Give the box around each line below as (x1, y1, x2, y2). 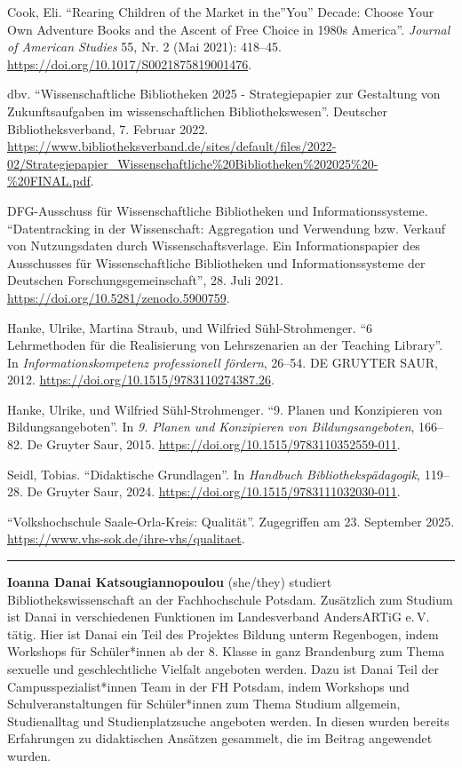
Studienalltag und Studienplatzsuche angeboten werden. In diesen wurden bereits (7, 711, 450, 730)
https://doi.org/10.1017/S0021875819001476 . (7, 54, 252, 73)
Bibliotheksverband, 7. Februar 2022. (7, 119, 209, 138)
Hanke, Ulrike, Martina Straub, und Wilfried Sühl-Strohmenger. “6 (7, 318, 372, 336)
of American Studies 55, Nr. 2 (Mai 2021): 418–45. (7, 37, 282, 56)
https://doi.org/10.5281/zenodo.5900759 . (7, 288, 230, 306)
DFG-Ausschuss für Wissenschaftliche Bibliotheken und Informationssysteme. (7, 201, 428, 219)
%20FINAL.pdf (7, 171, 91, 190)
